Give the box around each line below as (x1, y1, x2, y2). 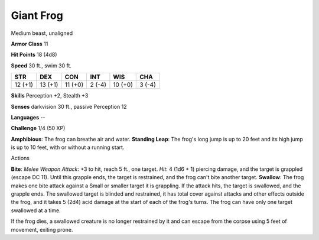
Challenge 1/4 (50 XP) (11, 125, 66, 132)
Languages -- (11, 113, 45, 121)
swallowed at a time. (11, 207, 61, 214)
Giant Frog (11, 9, 63, 22)
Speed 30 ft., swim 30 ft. (11, 62, 72, 69)
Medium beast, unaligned (11, 30, 73, 37)
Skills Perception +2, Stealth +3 (11, 92, 89, 99)
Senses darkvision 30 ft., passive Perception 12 (11, 103, 127, 110)
